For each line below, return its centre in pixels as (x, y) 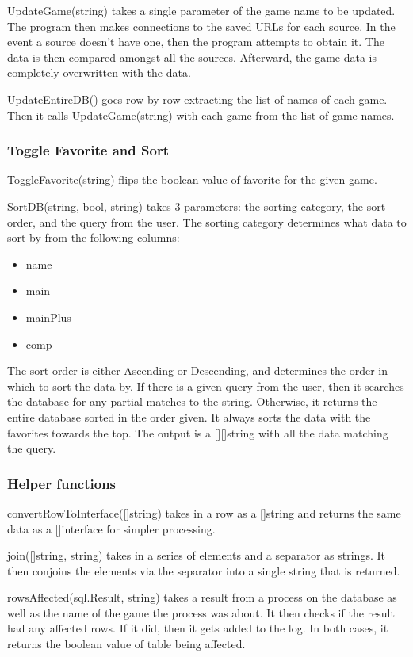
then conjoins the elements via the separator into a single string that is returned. (204, 570)
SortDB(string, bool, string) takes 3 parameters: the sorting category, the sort (197, 206)
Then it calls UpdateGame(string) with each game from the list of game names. (201, 115)
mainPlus (48, 317)
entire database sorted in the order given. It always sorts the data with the (189, 416)
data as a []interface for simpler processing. (111, 528)
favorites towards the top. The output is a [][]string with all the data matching (198, 432)
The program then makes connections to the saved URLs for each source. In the (201, 26)
